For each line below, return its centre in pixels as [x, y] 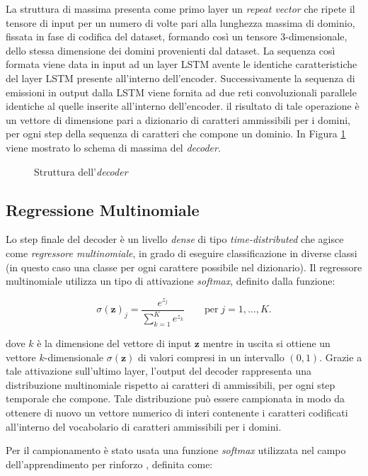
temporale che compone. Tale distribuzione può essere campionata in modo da [176, 398]
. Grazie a [341, 357]
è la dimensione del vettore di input [114, 343]
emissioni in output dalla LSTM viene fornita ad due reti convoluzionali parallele [181, 92]
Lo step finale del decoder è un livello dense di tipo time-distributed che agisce [175, 239]
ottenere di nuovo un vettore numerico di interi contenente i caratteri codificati [177, 413]
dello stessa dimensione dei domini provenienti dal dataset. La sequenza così [171, 50]
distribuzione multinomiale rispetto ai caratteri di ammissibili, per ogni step [171, 384]
